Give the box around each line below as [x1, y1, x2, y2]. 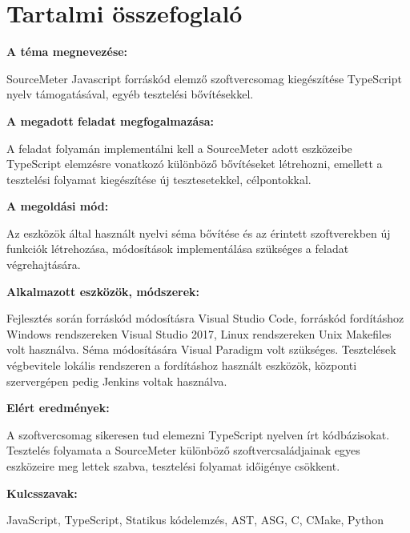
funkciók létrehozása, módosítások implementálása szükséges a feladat [6, 240, 349, 257]
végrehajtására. [6, 256, 81, 273]
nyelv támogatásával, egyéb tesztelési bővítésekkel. [6, 86, 254, 102]
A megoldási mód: [6, 198, 109, 214]
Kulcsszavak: [6, 484, 78, 501]
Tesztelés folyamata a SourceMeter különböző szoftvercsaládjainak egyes [6, 442, 360, 459]
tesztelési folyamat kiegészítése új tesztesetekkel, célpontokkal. [6, 170, 312, 187]
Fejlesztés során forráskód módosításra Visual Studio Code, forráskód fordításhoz [6, 310, 404, 327]
